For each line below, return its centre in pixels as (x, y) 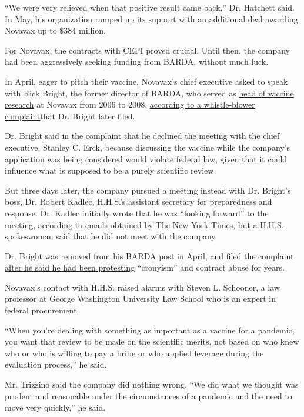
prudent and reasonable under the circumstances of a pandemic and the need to (148, 396)
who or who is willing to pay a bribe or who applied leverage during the (134, 353)
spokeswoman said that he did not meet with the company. (111, 236)
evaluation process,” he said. (56, 364)
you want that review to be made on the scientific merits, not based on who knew (152, 341)
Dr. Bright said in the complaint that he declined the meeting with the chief (142, 136)
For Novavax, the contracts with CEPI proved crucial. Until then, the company (147, 50)
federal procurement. (42, 310)
